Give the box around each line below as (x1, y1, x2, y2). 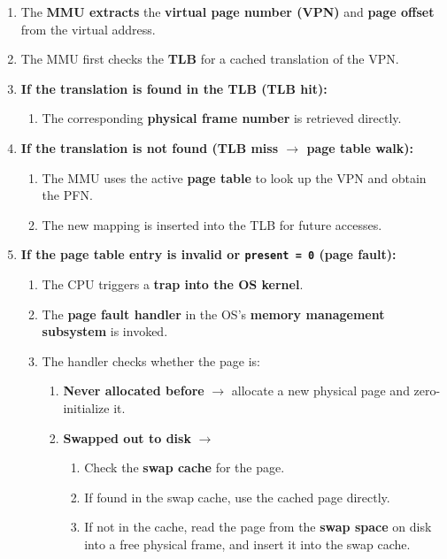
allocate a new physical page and (231, 381, 410, 400)
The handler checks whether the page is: (42, 351, 260, 370)
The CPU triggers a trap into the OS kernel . (42, 275, 304, 293)
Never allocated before (63, 381, 204, 400)
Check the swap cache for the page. (84, 458, 285, 477)
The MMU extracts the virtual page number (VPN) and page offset (20, 3, 435, 20)
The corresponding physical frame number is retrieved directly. (42, 109, 402, 127)
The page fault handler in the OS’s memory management (42, 304, 385, 323)
